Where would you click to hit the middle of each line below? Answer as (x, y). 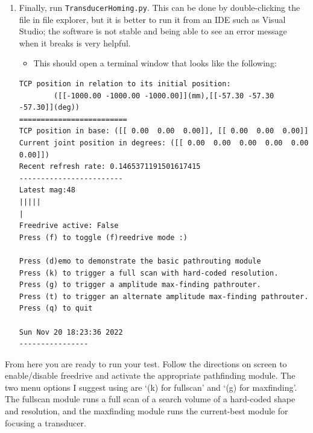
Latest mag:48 (47, 190)
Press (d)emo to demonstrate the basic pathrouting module (140, 261)
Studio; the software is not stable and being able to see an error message (153, 31)
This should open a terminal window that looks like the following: (155, 63)
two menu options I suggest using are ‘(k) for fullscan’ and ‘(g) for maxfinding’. (151, 387)
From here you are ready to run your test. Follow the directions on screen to (146, 363)
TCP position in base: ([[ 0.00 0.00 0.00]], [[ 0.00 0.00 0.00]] (164, 131)
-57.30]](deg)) (49, 108)
